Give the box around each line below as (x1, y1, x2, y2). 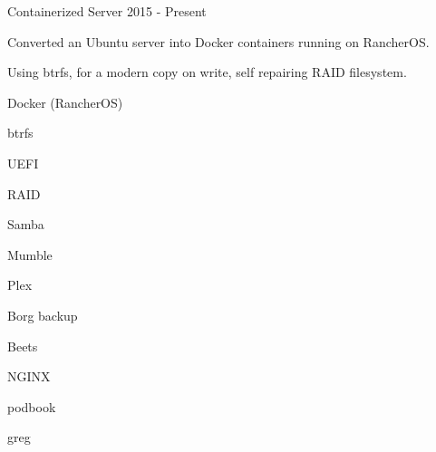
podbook (7, 397, 56, 416)
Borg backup (7, 305, 78, 324)
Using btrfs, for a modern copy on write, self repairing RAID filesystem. (7, 63, 407, 82)
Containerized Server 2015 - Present (7, 2, 207, 20)
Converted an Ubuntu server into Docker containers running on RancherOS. (7, 32, 430, 51)
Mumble (7, 245, 53, 264)
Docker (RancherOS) (7, 92, 123, 111)
